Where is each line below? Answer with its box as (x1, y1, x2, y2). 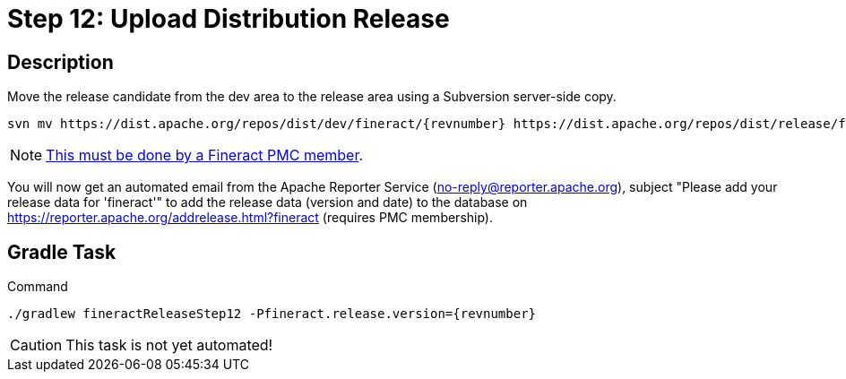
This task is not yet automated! (65, 336, 273, 355)
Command (7, 279, 68, 295)
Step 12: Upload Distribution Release (7, 4, 450, 34)
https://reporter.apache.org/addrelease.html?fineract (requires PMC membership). (7, 210, 493, 226)
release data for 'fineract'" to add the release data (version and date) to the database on (7, 194, 528, 211)
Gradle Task (7, 240, 117, 263)
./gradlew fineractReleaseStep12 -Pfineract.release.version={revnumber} (7, 306, 537, 322)
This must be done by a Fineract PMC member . (46, 146, 364, 165)
